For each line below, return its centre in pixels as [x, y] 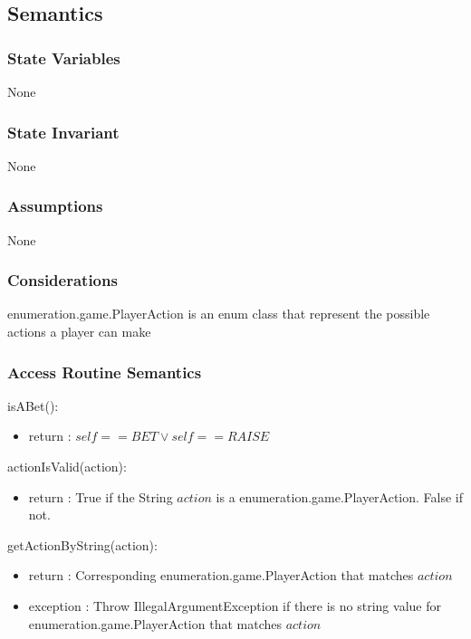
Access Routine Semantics [105, 372]
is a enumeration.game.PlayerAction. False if [340, 496]
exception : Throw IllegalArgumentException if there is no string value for [235, 606]
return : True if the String [101, 496]
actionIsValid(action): [67, 467]
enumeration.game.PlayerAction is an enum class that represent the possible [219, 314]
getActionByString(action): [82, 544]
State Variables [64, 57]
